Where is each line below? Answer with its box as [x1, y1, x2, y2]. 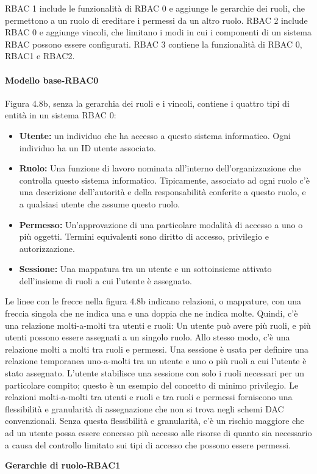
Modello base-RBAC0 [5, 73, 99, 86]
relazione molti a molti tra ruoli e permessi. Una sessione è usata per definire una [5, 342, 309, 355]
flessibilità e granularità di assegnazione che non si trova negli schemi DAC [5, 402, 284, 415]
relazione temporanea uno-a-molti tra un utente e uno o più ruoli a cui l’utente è [5, 354, 307, 367]
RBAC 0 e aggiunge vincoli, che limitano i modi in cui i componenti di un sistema [5, 26, 312, 38]
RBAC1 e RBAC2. [5, 49, 75, 62]
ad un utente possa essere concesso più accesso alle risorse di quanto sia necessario [5, 426, 312, 439]
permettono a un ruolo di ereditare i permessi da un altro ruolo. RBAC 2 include [5, 13, 308, 26]
